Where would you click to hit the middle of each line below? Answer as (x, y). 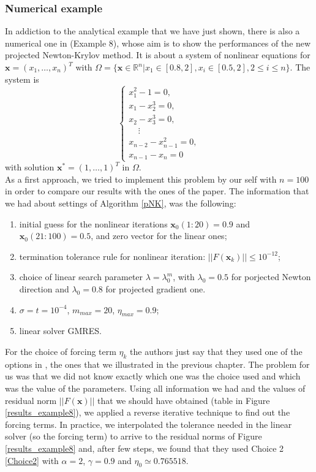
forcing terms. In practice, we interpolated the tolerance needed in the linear (149, 424)
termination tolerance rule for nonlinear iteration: (112, 256)
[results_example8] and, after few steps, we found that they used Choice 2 (145, 448)
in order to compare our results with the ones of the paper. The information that (157, 191)
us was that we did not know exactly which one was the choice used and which (153, 376)
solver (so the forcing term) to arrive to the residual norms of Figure (134, 436)
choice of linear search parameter (81, 277)
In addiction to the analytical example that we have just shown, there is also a (152, 31)
